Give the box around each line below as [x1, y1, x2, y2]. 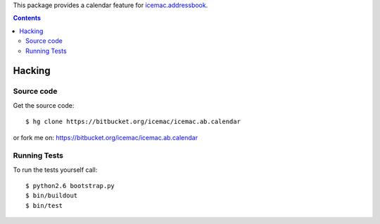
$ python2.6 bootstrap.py [25, 182, 115, 190]
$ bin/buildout [25, 192, 78, 200]
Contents [13, 14, 42, 23]
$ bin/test [25, 201, 63, 209]
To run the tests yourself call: [13, 166, 98, 174]
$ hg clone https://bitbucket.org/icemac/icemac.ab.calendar [25, 118, 241, 126]
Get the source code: [13, 101, 75, 109]
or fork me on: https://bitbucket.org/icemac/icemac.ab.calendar [13, 133, 198, 142]
